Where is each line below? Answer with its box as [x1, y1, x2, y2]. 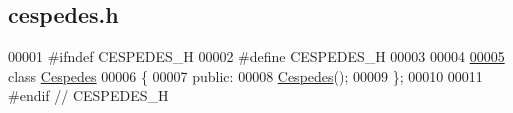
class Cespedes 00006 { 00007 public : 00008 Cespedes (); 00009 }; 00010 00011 [8, 65, 483, 86]
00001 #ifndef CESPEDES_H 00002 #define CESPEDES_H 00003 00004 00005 [8, 46, 505, 67]
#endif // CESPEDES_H [8, 85, 169, 106]
